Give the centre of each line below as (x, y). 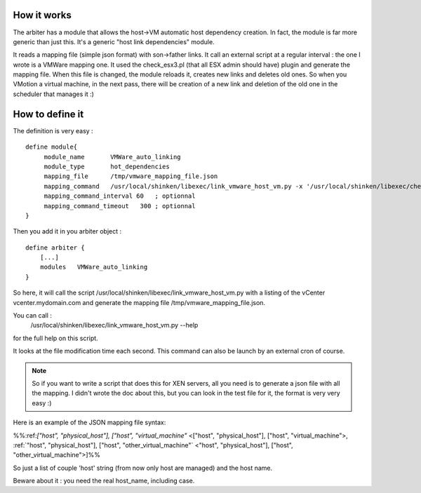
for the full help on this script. (55, 338)
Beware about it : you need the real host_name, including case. (104, 481)
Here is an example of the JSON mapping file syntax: (89, 423)
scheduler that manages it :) (54, 94)
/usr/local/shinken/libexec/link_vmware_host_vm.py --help (114, 325)
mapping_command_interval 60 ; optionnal (120, 196)
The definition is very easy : (53, 130)
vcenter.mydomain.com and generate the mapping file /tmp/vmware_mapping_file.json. (139, 302)
